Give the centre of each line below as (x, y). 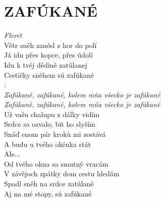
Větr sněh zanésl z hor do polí (50, 45)
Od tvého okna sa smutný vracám (56, 163)
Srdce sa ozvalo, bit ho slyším (50, 124)
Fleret (13, 35)
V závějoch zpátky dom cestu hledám (62, 173)
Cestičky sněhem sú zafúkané (49, 74)
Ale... (12, 154)
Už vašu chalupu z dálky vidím (52, 114)
